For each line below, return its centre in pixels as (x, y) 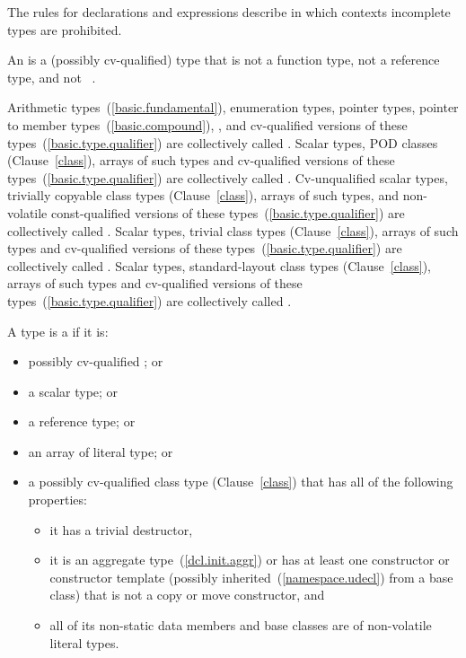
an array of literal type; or (101, 451)
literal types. (84, 642)
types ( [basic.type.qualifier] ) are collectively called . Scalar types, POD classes (223, 142)
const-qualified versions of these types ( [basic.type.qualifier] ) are (228, 212)
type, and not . (52, 77)
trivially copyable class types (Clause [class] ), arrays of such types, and (203, 195)
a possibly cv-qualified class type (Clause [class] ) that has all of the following (241, 482)
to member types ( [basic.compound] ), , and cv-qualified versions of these (207, 124)
